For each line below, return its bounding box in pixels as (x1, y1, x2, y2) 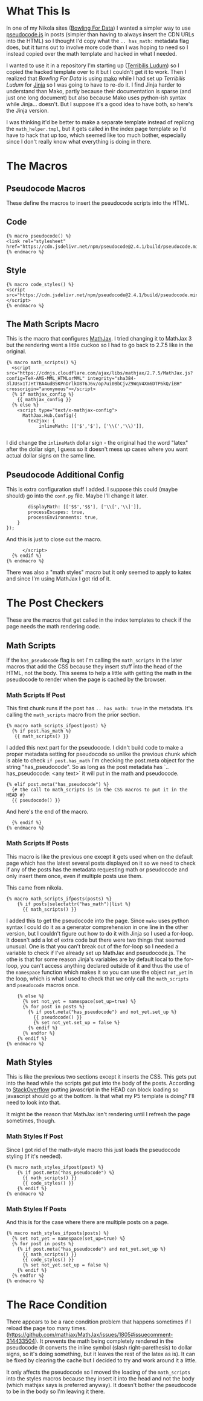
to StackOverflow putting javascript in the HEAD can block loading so (6, 1086, 179, 1093)
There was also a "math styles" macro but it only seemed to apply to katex (6, 568, 192, 576)
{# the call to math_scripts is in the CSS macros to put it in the (11, 787, 188, 793)
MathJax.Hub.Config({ (22, 413, 77, 419)
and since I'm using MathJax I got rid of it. (6, 575, 111, 582)
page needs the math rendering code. (6, 623, 101, 630)
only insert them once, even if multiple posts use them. (6, 872, 143, 879)
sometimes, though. (6, 1117, 56, 1125)
